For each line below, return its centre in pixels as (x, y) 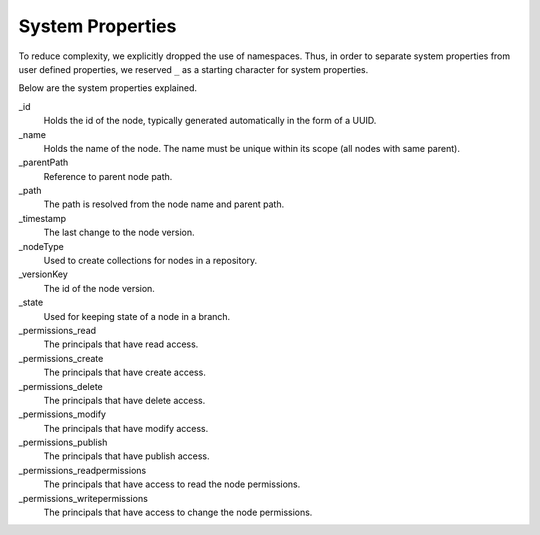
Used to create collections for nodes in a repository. (150, 261)
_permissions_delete (61, 386)
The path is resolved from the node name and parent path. (164, 204)
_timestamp (42, 218)
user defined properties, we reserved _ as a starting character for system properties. (193, 69)
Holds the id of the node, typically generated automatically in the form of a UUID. (210, 121)
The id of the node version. (99, 288)
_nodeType (41, 246)
